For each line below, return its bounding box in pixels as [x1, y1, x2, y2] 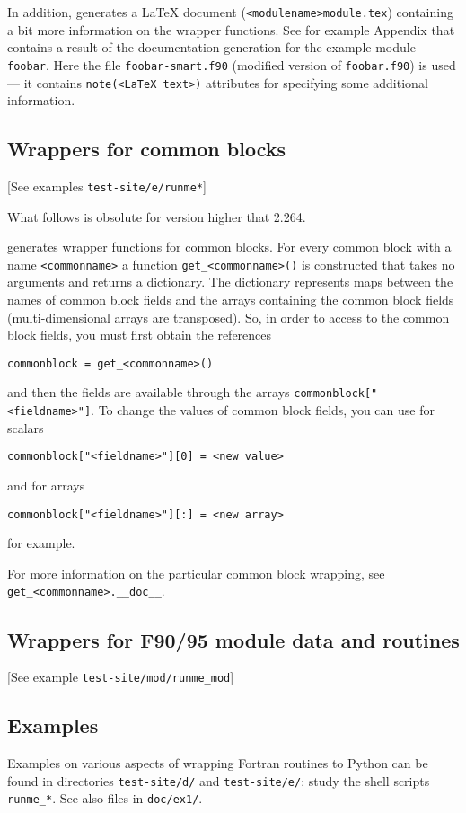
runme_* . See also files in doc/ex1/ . [7, 789, 203, 808]
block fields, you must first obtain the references [7, 325, 272, 344]
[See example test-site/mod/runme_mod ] [7, 667, 234, 686]
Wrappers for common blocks [7, 135, 286, 163]
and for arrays [7, 476, 85, 495]
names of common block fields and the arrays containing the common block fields [7, 290, 454, 309]
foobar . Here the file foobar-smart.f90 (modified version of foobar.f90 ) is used [7, 55, 456, 74]
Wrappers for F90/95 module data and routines [7, 625, 460, 653]
